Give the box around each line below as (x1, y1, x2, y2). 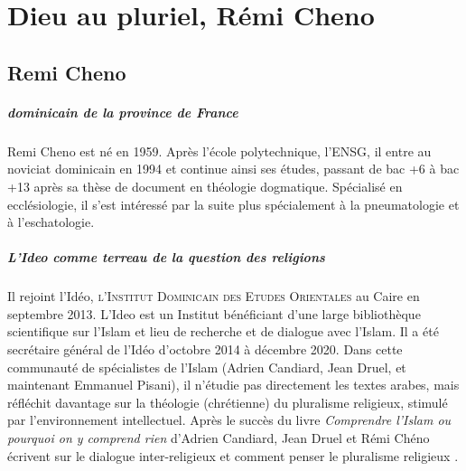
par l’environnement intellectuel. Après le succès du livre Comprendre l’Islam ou (7, 410, 452, 429)
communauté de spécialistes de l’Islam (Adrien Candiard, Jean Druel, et (7, 357, 406, 376)
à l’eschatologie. (7, 212, 95, 231)
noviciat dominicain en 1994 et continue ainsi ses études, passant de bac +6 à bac (7, 159, 460, 178)
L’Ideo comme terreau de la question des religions (7, 248, 325, 267)
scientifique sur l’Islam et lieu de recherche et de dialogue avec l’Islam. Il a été (7, 322, 439, 341)
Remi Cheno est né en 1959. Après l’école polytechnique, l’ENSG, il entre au (7, 141, 432, 160)
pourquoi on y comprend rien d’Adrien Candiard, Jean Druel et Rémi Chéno (7, 429, 430, 447)
